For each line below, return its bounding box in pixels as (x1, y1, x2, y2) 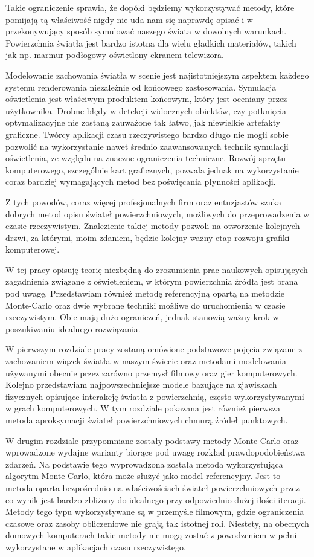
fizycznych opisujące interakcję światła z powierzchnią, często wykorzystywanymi (5, 390, 304, 402)
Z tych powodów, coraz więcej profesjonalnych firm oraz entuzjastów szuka (5, 195, 281, 208)
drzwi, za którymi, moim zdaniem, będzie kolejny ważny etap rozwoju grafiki (5, 231, 290, 243)
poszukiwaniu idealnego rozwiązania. (5, 322, 141, 335)
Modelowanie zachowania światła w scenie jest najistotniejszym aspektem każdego (5, 68, 309, 81)
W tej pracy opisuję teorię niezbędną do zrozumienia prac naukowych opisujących (5, 263, 308, 275)
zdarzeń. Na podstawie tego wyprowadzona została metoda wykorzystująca (5, 457, 283, 470)
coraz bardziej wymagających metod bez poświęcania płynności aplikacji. (5, 175, 276, 188)
